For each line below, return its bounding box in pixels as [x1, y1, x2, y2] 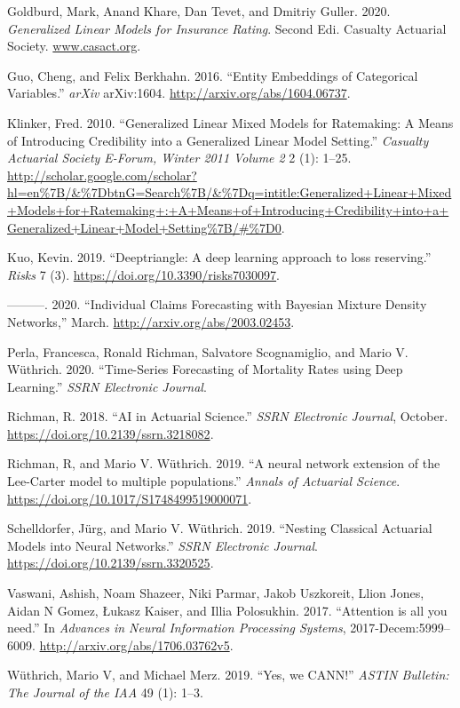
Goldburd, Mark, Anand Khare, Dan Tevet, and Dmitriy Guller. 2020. [7, 2, 391, 20]
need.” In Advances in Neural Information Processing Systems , [7, 618, 346, 637]
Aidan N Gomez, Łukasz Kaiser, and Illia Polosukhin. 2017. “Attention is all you [7, 601, 448, 619]
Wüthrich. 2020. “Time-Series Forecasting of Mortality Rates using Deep [7, 360, 403, 378]
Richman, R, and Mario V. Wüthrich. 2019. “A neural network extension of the [7, 454, 440, 473]
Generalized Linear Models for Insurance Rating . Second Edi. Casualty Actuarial [7, 19, 447, 37]
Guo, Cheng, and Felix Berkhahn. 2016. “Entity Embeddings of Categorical [7, 66, 418, 84]
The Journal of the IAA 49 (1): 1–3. [7, 683, 203, 701]
